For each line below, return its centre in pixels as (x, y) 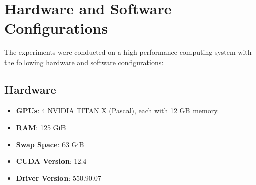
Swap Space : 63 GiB (50, 144)
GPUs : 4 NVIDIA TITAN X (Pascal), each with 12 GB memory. (117, 110)
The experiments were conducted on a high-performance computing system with (128, 52)
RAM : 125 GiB (41, 127)
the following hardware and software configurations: (84, 62)
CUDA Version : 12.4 (51, 161)
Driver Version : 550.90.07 (58, 178)
